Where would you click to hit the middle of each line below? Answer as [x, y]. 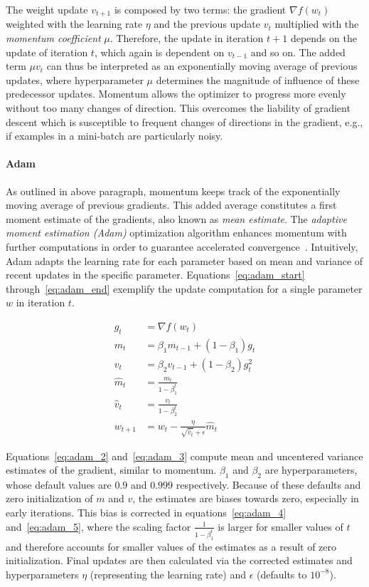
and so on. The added [298, 52]
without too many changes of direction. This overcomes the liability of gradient [178, 108]
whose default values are [59, 484]
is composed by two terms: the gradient [200, 9]
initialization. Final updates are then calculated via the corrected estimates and [179, 560]
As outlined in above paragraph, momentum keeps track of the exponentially [173, 191]
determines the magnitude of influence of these [258, 79]
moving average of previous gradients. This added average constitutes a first [171, 205]
